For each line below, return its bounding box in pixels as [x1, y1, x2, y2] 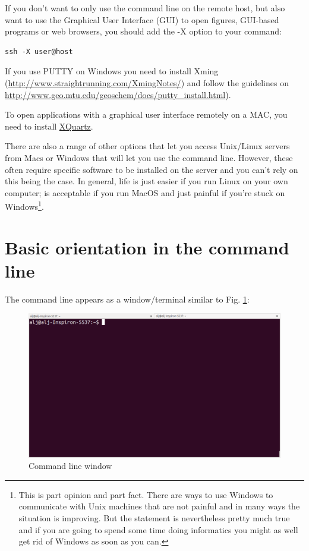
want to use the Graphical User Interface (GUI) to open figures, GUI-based [5, 13, 279, 26]
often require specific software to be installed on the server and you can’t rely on [5, 163, 298, 175]
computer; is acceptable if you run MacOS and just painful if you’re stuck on [5, 186, 285, 199]
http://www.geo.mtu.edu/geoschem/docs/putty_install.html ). [5, 88, 231, 100]
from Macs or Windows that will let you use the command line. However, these [5, 151, 293, 163]
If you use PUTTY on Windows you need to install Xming [5, 65, 219, 77]
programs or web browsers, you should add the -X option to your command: [5, 25, 282, 37]
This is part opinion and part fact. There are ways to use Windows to [18, 488, 273, 500]
